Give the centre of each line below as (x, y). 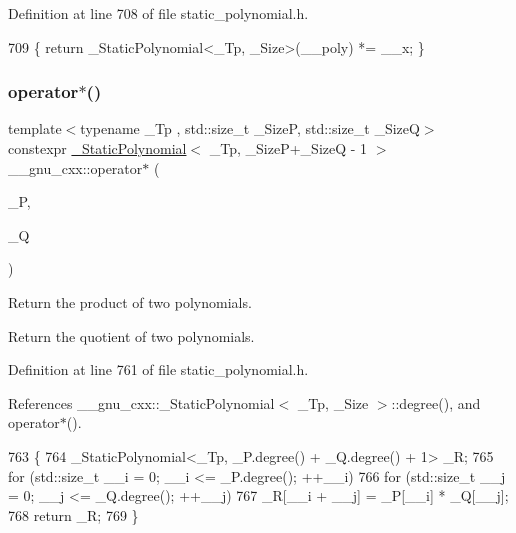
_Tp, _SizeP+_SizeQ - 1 (288, 148)
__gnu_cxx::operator (75, 167)
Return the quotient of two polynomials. (131, 335)
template (35, 128)
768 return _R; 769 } (73, 514)
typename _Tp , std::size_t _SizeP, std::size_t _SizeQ (250, 128)
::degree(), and (436, 402)
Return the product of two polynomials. (130, 301)
